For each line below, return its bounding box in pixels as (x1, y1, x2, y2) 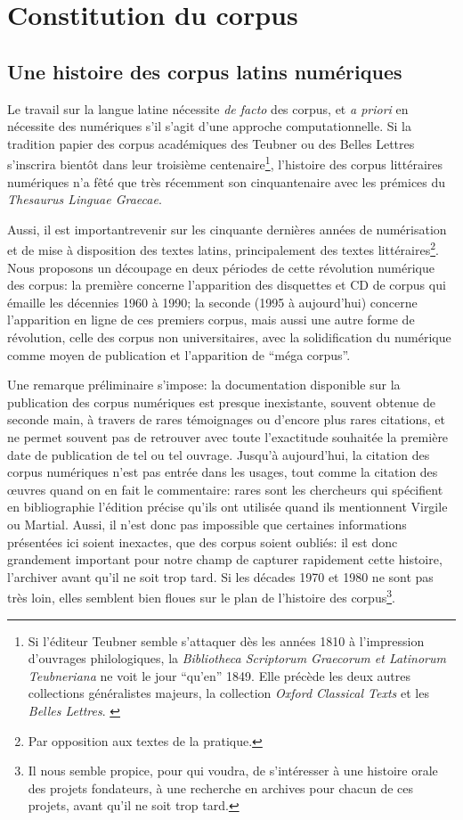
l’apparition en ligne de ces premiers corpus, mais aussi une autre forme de (7, 310, 415, 329)
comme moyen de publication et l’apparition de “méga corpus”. (7, 345, 351, 364)
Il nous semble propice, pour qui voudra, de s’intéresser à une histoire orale (28, 761, 438, 780)
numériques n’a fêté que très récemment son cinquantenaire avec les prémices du (7, 172, 446, 191)
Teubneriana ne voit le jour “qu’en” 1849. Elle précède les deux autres (28, 666, 411, 685)
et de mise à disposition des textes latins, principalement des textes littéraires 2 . (7, 238, 439, 259)
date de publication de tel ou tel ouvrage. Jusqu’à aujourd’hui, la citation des (7, 445, 430, 463)
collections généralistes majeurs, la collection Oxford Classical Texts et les (28, 684, 429, 702)
